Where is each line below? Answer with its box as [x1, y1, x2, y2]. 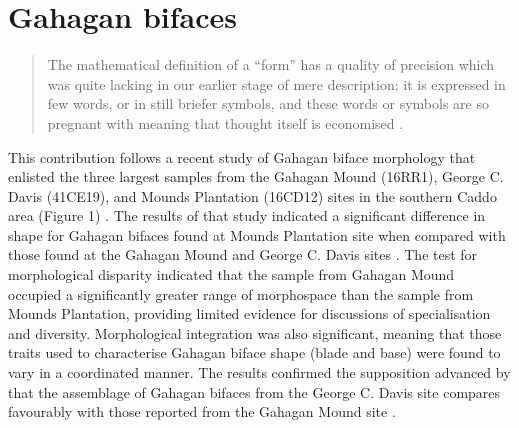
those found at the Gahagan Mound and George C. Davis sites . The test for [8, 244, 478, 265]
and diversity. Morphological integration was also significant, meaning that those [8, 322, 502, 343]
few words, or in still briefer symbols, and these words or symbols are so [47, 93, 489, 114]
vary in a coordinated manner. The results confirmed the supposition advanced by [8, 362, 511, 383]
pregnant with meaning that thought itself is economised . [47, 112, 404, 133]
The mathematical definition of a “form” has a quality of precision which [47, 54, 495, 75]
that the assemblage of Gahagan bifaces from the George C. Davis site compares [8, 381, 501, 402]
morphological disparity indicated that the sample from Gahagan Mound [8, 264, 455, 285]
